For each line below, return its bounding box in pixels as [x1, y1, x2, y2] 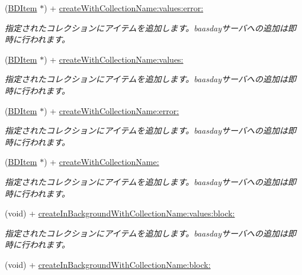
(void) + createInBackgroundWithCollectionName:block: [5, 258, 211, 270]
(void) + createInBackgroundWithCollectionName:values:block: [5, 207, 235, 219]
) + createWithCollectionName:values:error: [44, 2, 204, 14]
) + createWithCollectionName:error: [44, 104, 179, 117]
